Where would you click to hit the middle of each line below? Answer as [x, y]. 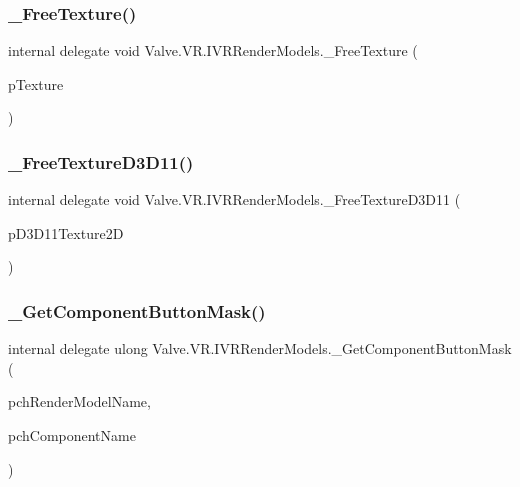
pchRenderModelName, [79, 401]
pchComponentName [72, 435]
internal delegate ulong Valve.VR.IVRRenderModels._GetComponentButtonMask [260, 348]
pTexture [36, 83]
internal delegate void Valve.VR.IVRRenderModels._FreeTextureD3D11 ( [234, 199]
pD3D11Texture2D [66, 232]
